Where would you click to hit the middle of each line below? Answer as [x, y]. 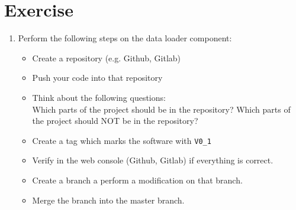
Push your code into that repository [97, 78]
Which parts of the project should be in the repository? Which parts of [161, 109]
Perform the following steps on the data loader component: [125, 38]
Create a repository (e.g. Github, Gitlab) [107, 58]
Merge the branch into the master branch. [108, 200]
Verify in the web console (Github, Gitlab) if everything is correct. [153, 160]
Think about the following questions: [99, 97]
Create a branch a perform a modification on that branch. [137, 180]
